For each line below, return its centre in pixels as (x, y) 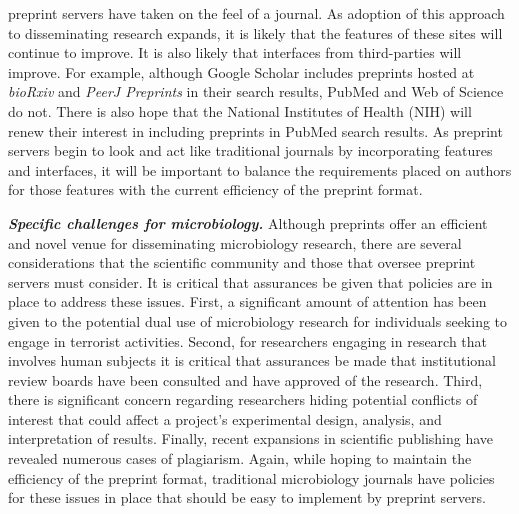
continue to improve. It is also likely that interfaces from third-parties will (235, 52)
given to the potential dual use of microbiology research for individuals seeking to (258, 320)
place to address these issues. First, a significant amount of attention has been (247, 301)
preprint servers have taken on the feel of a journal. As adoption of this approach (256, 13)
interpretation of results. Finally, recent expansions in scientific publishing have (251, 438)
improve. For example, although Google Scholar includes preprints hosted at (241, 71)
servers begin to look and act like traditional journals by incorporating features (250, 150)
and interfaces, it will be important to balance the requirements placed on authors (260, 169)
